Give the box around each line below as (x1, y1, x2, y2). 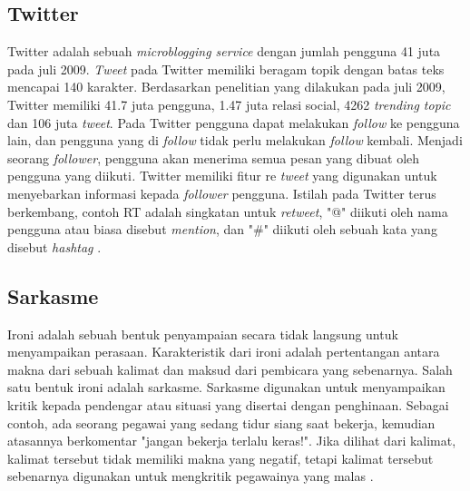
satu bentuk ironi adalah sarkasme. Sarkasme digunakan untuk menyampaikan (7, 378, 446, 397)
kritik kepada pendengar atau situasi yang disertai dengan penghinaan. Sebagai (7, 395, 449, 414)
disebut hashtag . (7, 237, 102, 256)
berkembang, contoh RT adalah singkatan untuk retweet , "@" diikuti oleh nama (7, 201, 448, 221)
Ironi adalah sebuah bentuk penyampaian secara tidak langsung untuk (7, 324, 398, 343)
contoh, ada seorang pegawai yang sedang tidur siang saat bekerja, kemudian (7, 413, 436, 432)
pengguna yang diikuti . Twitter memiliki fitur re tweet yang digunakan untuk (7, 166, 437, 185)
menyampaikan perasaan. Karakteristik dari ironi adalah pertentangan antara (7, 342, 440, 361)
